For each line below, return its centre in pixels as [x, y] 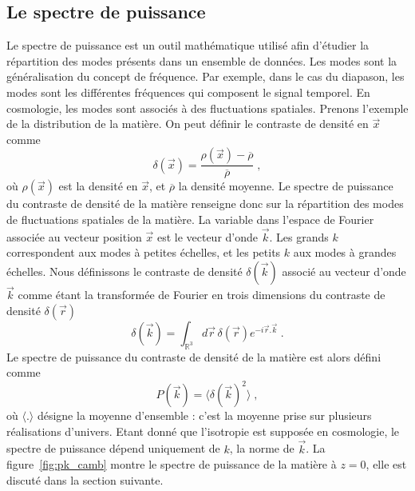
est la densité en [98, 186]
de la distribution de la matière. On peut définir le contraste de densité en [188, 124]
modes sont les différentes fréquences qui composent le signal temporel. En [188, 92]
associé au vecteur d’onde [344, 271]
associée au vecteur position [74, 236]
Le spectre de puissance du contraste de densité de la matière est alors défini [194, 356]
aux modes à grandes [345, 252]
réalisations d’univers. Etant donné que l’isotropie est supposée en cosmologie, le [203, 431]
